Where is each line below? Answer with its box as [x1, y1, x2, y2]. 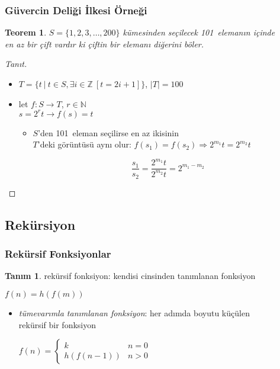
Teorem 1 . [5, 26, 47, 38]
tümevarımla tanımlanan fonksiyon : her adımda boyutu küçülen [18, 307, 250, 319]
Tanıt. [5, 57, 27, 70]
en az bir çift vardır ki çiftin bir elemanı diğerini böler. [5, 37, 204, 50]
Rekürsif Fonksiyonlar [5, 246, 111, 261]
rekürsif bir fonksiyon [18, 318, 96, 331]
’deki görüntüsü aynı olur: [37, 138, 131, 150]
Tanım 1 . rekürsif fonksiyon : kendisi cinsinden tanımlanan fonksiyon [5, 269, 256, 282]
